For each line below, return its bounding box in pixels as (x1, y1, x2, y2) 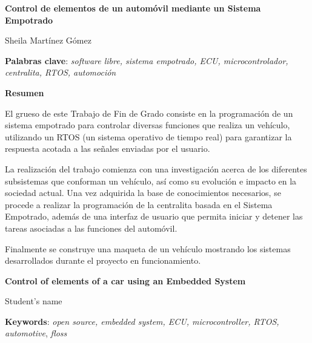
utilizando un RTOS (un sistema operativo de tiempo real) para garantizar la (5, 130, 292, 143)
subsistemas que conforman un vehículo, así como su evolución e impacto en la (5, 174, 297, 187)
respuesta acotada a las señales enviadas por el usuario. (5, 142, 210, 155)
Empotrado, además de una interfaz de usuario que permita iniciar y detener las (5, 210, 303, 223)
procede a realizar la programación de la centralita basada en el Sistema (5, 198, 273, 211)
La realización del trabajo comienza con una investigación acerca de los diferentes (5, 162, 307, 175)
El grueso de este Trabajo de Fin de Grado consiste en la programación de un (5, 106, 293, 119)
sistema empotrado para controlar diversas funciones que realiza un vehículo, (5, 119, 290, 131)
